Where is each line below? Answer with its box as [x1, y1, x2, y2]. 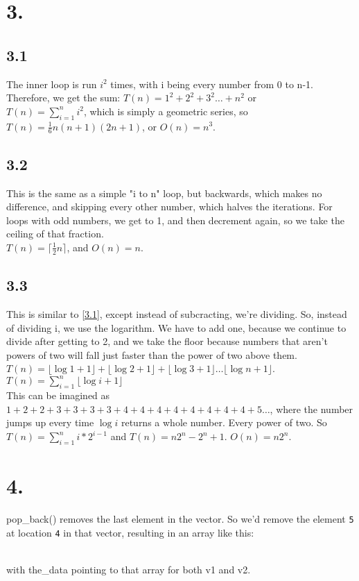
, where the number [270, 401, 353, 416]
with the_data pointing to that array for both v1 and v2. [6, 562, 251, 576]
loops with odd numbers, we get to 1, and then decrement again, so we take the [6, 212, 344, 227]
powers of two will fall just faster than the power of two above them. [6, 347, 297, 362]
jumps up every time [6, 415, 94, 430]
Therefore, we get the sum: [6, 90, 121, 105]
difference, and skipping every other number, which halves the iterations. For [6, 199, 333, 214]
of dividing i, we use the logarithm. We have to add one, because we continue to [6, 320, 347, 335]
